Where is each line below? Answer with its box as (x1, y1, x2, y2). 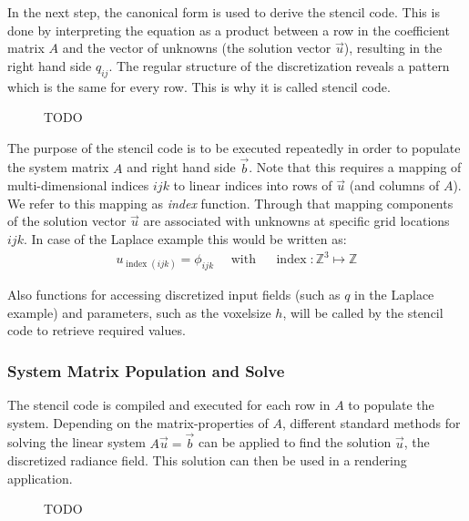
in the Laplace (354, 285, 434, 304)
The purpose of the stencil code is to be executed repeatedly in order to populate (7, 138, 461, 157)
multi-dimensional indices (7, 176, 149, 195)
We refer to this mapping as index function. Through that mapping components (7, 193, 454, 212)
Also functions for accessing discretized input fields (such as (7, 285, 341, 304)
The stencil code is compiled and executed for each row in (7, 395, 331, 414)
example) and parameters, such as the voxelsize (7, 302, 271, 322)
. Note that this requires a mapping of (249, 158, 462, 177)
